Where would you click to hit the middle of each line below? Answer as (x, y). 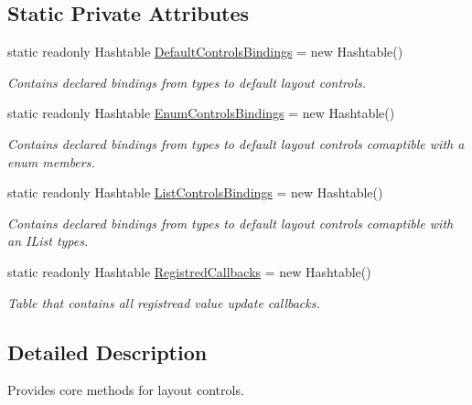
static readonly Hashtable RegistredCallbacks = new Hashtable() (189, 271)
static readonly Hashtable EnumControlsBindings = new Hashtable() (201, 113)
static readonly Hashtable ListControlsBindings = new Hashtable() (195, 192)
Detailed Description (107, 352)
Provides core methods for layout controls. (126, 390)
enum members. (51, 161)
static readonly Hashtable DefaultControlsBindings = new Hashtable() (205, 52)
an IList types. (48, 241)
